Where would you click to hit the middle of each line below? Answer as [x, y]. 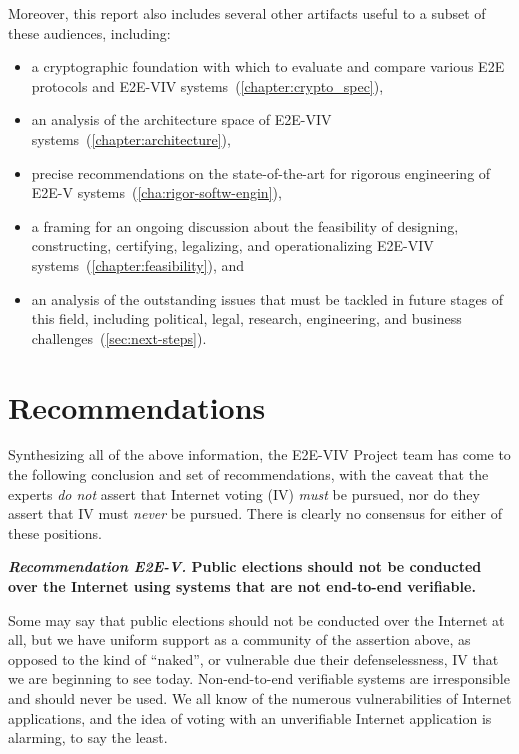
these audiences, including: [89, 32]
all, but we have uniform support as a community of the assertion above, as [239, 639]
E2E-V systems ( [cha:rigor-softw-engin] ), [156, 192]
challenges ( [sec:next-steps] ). [119, 337]
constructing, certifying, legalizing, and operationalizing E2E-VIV [232, 245]
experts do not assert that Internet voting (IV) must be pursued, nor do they [244, 493]
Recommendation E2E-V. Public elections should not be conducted [245, 566]
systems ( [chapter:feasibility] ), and [138, 264]
